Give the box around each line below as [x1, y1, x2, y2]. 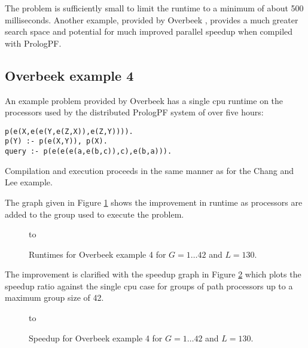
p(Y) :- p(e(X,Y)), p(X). [5, 137, 108, 146]
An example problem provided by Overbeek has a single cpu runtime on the [5, 94, 283, 106]
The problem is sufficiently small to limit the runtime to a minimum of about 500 [5, 2, 304, 14]
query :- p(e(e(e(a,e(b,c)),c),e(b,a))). [5, 147, 172, 156]
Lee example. [5, 176, 53, 188]
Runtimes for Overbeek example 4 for [29, 248, 166, 260]
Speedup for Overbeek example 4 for [29, 331, 163, 344]
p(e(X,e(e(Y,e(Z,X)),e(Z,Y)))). [5, 127, 133, 136]
